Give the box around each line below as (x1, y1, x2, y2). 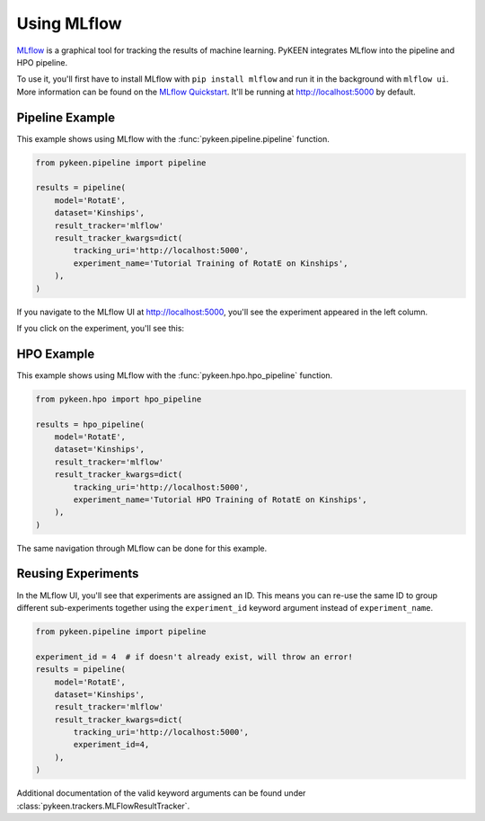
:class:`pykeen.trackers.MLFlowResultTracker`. (16, 800, 190, 811)
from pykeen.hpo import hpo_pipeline (35, 393, 202, 404)
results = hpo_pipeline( (35, 419, 145, 429)
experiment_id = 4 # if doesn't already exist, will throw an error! (35, 651, 354, 662)
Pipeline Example (16, 110, 116, 125)
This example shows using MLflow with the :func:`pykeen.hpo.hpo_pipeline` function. (16, 369, 333, 381)
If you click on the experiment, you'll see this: (16, 322, 184, 333)
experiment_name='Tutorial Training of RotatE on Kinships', (73, 258, 348, 269)
